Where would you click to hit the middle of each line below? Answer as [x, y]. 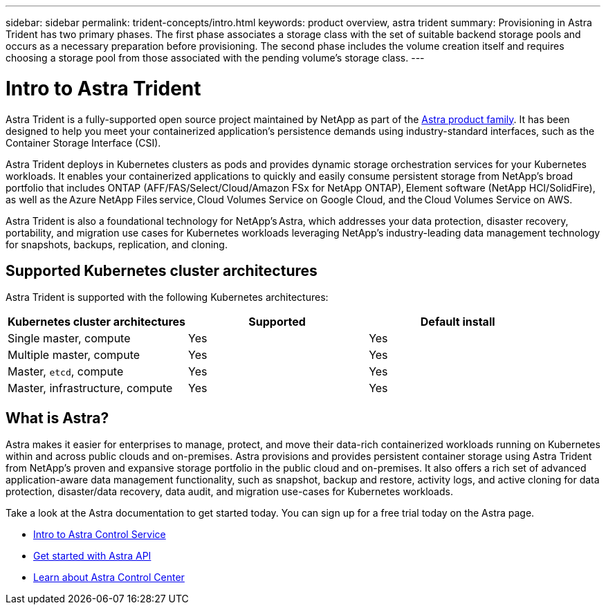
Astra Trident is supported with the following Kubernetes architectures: [167, 297]
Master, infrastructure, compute [90, 388]
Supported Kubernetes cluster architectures [162, 270]
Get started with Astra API [92, 556]
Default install [458, 322]
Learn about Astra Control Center [109, 577]
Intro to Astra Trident [103, 88]
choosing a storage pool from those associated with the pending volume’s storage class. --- [215, 58]
